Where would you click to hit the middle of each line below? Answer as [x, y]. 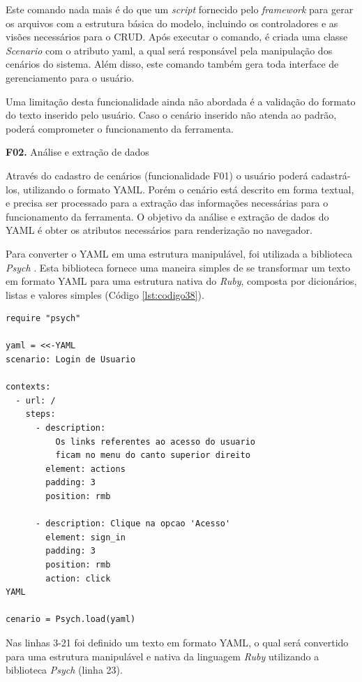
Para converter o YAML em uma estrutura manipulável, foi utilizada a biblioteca [179, 253]
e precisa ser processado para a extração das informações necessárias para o [167, 203]
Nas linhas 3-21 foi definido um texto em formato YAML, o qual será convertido [177, 642]
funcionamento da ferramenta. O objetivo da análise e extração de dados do [167, 216]
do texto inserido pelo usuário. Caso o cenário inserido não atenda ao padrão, [171, 115]
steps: [40, 414]
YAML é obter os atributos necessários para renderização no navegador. [159, 230]
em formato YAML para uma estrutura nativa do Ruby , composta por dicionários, [181, 281]
